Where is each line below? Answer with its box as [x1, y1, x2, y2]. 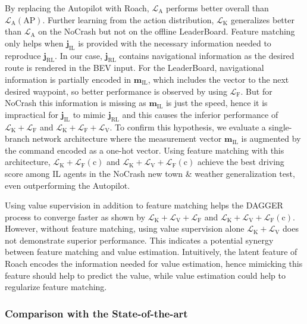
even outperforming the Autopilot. [5, 179, 130, 191]
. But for [240, 85, 272, 97]
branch [5, 132, 30, 145]
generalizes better [230, 13, 295, 26]
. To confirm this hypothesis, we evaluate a [109, 120, 266, 133]
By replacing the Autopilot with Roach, [5, 2, 149, 14]
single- [268, 120, 292, 133]
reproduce [5, 49, 41, 61]
